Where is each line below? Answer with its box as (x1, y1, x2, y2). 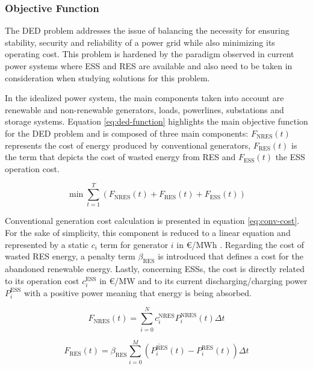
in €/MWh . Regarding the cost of (176, 238, 305, 250)
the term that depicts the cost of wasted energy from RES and (5, 150, 236, 163)
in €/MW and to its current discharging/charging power (99, 274, 308, 287)
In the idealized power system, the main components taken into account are (5, 91, 284, 104)
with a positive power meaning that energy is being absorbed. (24, 286, 252, 299)
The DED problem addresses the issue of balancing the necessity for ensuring (5, 24, 290, 37)
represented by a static (5, 238, 89, 250)
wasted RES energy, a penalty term (5, 250, 135, 262)
